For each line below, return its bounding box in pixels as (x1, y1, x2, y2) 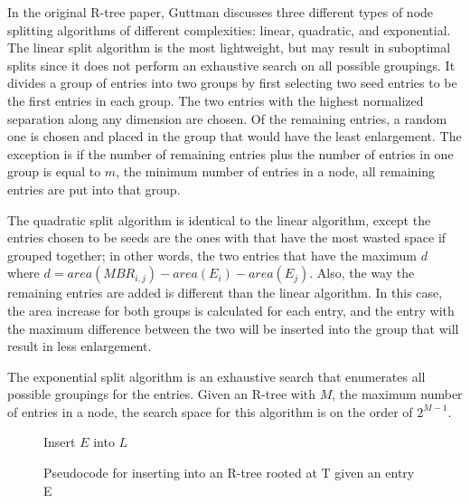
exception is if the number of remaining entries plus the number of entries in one (7, 144, 454, 163)
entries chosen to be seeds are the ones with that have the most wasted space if (7, 228, 446, 247)
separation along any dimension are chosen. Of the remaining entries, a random (7, 109, 447, 128)
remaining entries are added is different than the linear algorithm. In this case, (7, 283, 443, 302)
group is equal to (7, 162, 101, 181)
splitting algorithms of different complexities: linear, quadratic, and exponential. (7, 20, 451, 39)
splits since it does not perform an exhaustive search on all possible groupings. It (7, 55, 456, 74)
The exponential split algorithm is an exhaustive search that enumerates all (7, 366, 426, 385)
